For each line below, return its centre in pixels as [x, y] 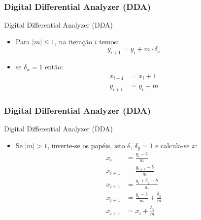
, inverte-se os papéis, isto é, [90, 145]
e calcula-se [172, 145]
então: [54, 67]
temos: [109, 41]
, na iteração [73, 41]
